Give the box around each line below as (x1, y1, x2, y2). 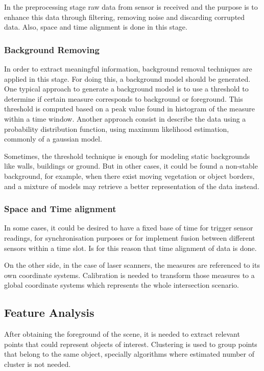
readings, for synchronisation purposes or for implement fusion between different (4, 232, 255, 243)
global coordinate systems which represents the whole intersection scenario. (4, 280, 239, 290)
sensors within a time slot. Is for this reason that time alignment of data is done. (4, 242, 257, 253)
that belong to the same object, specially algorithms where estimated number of (4, 349, 255, 359)
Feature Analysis (4, 305, 94, 320)
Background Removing (4, 43, 100, 56)
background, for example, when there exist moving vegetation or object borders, (4, 170, 255, 181)
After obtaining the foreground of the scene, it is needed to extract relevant (4, 329, 240, 339)
